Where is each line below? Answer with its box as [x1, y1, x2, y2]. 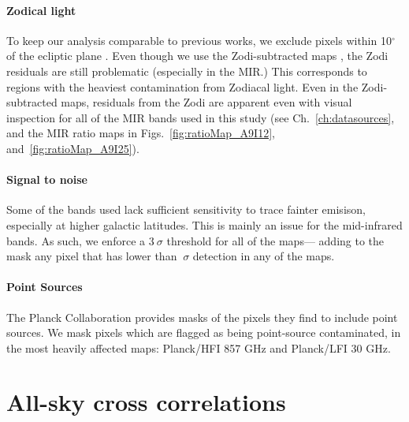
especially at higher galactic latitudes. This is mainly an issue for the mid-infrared [6, 216, 403, 233]
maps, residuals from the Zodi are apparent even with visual [61, 94, 352, 110]
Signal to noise [6, 171, 87, 188]
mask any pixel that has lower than [6, 248, 177, 264]
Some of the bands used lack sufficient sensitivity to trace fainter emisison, [6, 201, 366, 218]
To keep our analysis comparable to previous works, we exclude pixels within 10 [6, 32, 392, 48]
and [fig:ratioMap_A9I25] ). [6, 140, 139, 156]
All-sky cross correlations [6, 386, 286, 418]
